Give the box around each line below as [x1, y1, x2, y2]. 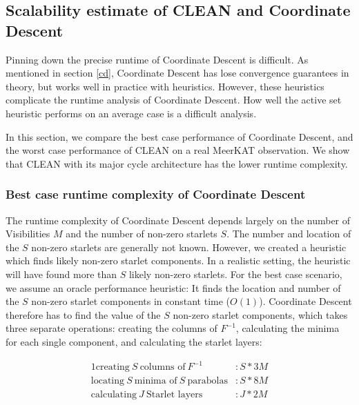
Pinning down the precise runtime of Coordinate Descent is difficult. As [6, 52, 309, 66]
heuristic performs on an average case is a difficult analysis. [6, 106, 257, 120]
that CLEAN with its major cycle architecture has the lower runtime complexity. [6, 156, 348, 170]
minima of [134, 376, 177, 386]
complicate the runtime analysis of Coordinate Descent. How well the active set [6, 92, 342, 107]
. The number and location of [226, 226, 351, 241]
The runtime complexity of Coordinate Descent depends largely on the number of [6, 213, 351, 227]
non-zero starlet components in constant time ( [31, 294, 231, 308]
